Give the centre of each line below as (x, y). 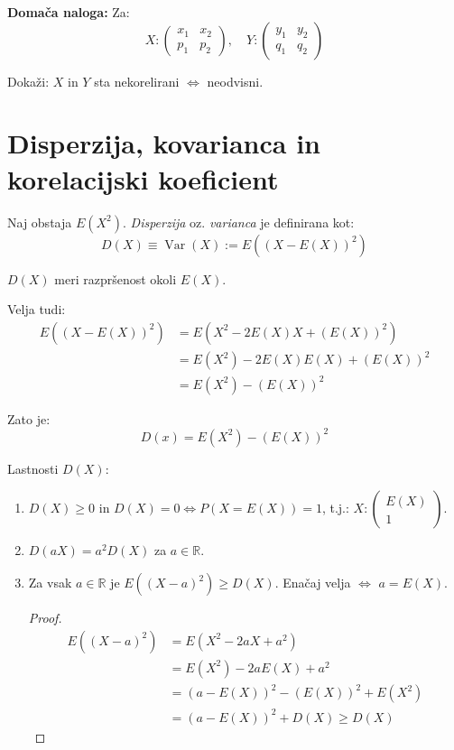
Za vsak (50, 583)
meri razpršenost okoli (116, 278)
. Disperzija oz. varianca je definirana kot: (239, 222)
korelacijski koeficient (143, 178)
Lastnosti (33, 468)
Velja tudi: (37, 309)
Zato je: (29, 418)
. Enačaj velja (313, 583)
